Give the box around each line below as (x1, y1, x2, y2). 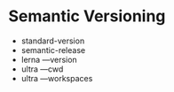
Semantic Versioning (8, 6, 166, 27)
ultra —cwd (20, 64, 64, 74)
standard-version (20, 35, 85, 46)
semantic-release (20, 44, 86, 55)
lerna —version (20, 54, 77, 65)
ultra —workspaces (20, 73, 93, 83)
